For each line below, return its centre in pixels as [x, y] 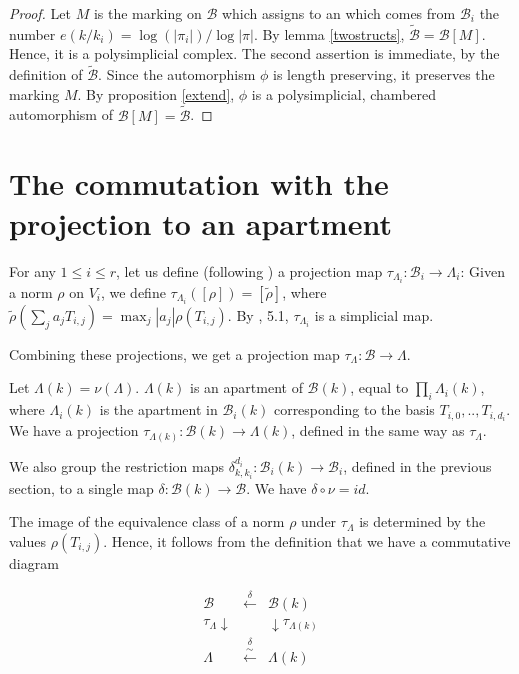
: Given [482, 270]
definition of [46, 74]
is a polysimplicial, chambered [344, 93]
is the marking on [147, 13]
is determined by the [422, 521]
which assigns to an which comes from [338, 13]
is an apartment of [246, 387]
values [28, 540]
